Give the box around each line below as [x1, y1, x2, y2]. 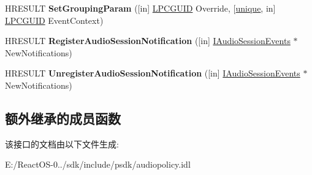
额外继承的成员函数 [5, 108, 121, 127]
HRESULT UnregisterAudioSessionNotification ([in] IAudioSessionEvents [5, 67, 300, 80]
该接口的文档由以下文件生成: [5, 137, 119, 150]
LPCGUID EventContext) [5, 13, 104, 26]
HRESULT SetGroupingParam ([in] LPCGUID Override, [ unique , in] [5, 2, 276, 14]
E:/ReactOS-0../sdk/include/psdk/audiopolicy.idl [5, 158, 191, 171]
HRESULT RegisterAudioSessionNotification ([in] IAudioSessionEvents [5, 34, 291, 47]
